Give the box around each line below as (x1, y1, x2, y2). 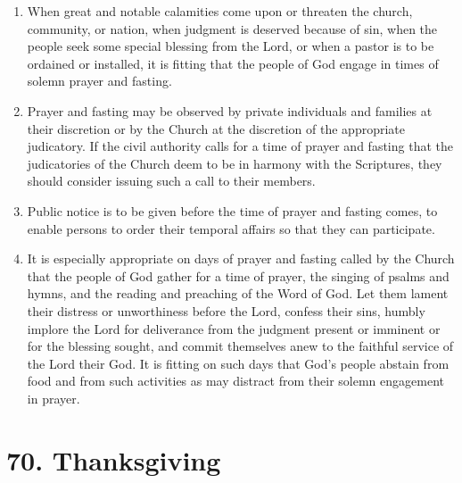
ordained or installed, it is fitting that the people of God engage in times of (27, 54, 439, 72)
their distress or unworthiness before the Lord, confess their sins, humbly (27, 301, 425, 320)
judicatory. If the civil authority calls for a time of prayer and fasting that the (27, 137, 453, 155)
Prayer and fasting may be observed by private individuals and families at (27, 101, 433, 120)
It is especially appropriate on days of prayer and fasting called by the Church (27, 249, 455, 268)
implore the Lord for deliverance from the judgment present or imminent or (27, 319, 441, 337)
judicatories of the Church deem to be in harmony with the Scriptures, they (27, 154, 442, 172)
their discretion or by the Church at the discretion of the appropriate (27, 119, 405, 137)
